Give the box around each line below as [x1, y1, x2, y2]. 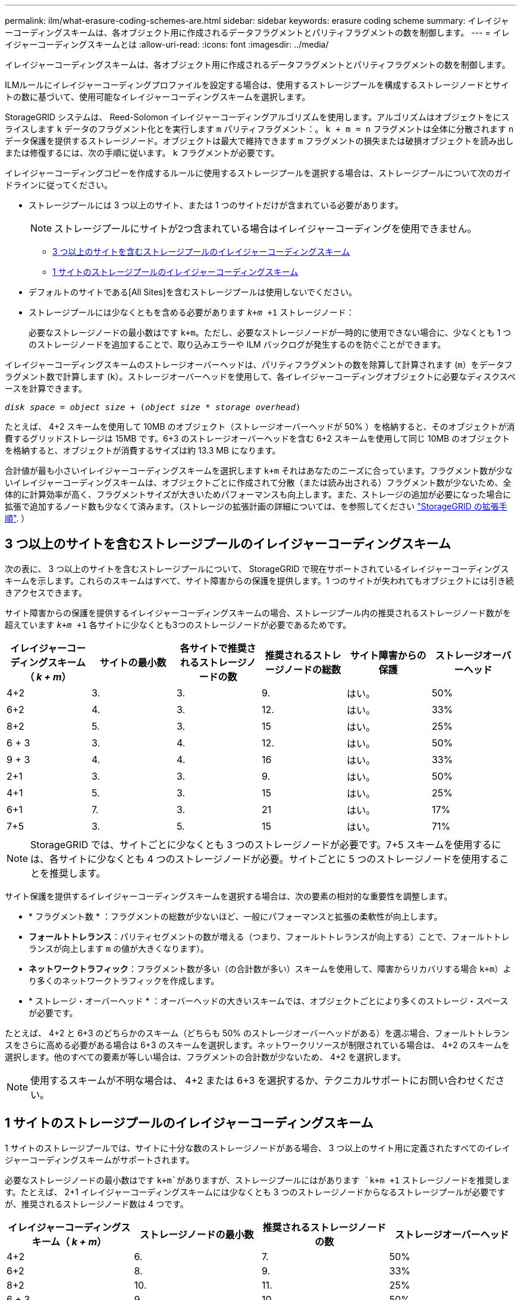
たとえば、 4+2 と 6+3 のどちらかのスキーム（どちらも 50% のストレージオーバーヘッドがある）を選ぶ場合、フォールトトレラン [5, 1027, 510, 1038]
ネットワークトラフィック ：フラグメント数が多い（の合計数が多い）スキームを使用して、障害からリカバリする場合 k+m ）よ [29, 963, 511, 974]
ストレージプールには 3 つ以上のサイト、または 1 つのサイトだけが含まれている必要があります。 [29, 200, 403, 210]
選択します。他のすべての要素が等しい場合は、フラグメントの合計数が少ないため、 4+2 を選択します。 [5, 1051, 406, 1062]
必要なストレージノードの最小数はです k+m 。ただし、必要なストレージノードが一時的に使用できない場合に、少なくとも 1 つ [29, 327, 511, 337]
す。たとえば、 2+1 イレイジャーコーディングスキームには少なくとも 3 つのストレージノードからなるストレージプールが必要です [5, 1186, 506, 1197]
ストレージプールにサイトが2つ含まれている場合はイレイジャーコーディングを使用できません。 [54, 223, 477, 235]
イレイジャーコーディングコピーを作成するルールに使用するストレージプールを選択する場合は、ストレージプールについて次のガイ [5, 168, 511, 178]
